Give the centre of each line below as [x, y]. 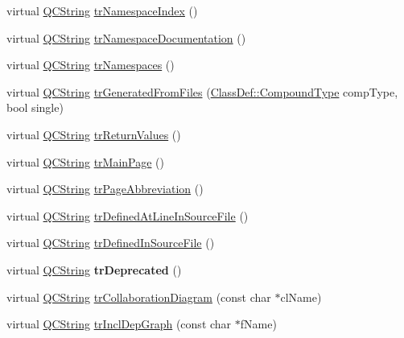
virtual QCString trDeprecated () [94, 269]
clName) [301, 297]
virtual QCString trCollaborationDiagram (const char [139, 297]
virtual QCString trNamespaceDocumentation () [126, 37]
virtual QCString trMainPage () [86, 161]
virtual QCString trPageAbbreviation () [105, 189]
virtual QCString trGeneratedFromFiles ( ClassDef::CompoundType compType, [202, 91]
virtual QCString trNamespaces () [91, 65]
